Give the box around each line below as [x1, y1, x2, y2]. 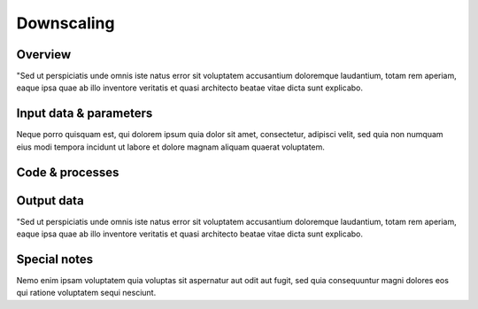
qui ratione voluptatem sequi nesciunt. [16, 288, 157, 298]
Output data [16, 193, 84, 208]
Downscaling [16, 13, 115, 33]
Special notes [16, 251, 94, 267]
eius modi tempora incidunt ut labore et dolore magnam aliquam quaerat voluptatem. [16, 142, 325, 152]
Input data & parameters [16, 106, 153, 121]
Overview [16, 47, 72, 62]
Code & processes [16, 165, 119, 180]
